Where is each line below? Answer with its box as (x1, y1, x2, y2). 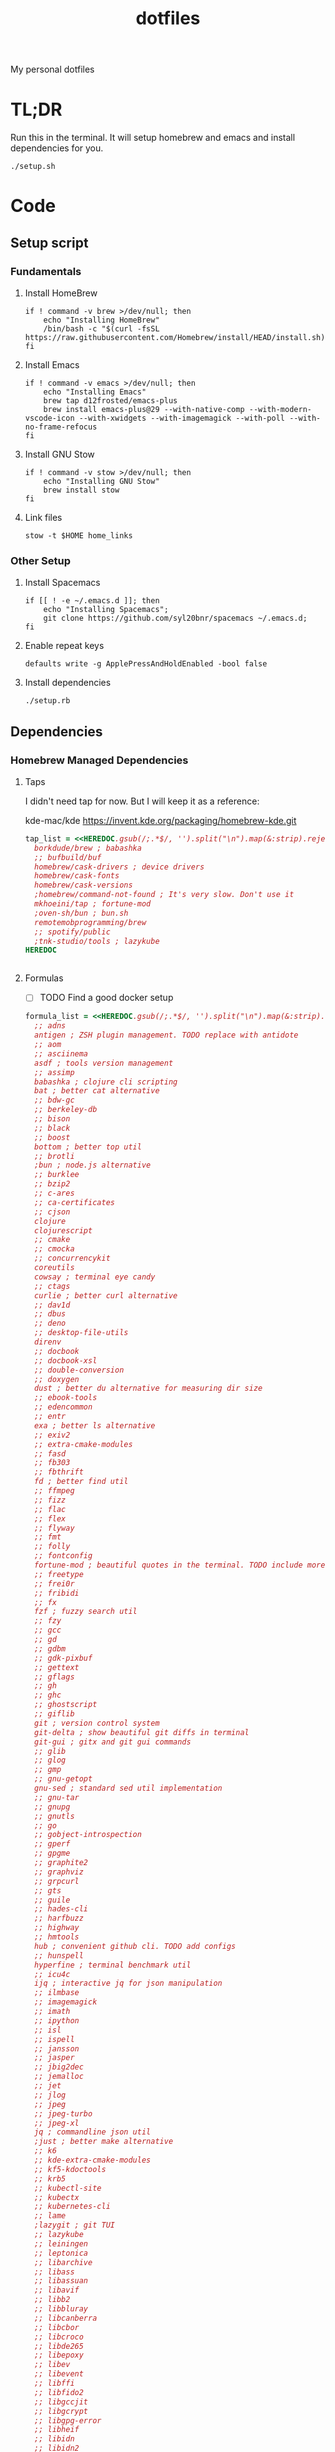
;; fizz (34, 1495, 67, 1505)
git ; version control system (34, 1718, 160, 1728)
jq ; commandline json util (34, 2127, 152, 2137)
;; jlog (34, 2090, 67, 2100)
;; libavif (34, 2285, 80, 2296)
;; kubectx (34, 2192, 80, 2202)
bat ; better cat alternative (34, 1086, 160, 1096)
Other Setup (10, 553, 72, 567)
